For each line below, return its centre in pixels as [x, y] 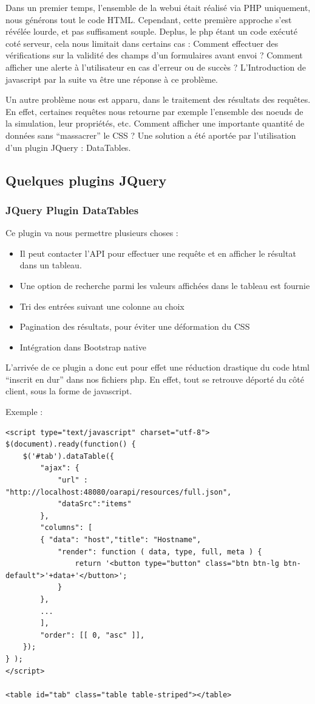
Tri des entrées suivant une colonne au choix [102, 306]
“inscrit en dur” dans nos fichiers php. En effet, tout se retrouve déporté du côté [155, 379]
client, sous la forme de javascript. [69, 391]
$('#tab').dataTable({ [68, 456]
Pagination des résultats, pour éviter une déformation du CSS [135, 326]
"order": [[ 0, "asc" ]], [93, 635]
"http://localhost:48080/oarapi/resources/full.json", [119, 492]
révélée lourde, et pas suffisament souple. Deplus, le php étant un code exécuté [151, 31]
